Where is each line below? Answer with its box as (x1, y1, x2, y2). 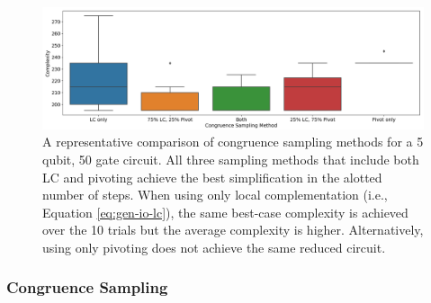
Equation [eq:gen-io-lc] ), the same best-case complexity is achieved (42, 202, 409, 221)
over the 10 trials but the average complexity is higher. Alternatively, (42, 220, 424, 239)
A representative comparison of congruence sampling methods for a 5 (42, 132, 424, 151)
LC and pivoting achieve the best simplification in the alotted (42, 167, 382, 186)
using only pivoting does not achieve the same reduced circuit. (42, 237, 386, 256)
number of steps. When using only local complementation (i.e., (42, 185, 388, 204)
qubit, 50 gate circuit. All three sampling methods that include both (42, 150, 419, 168)
